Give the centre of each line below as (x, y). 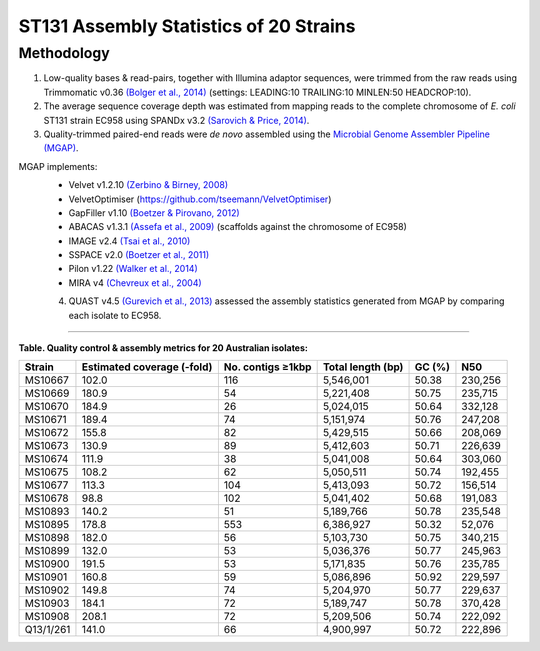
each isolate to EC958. (115, 315)
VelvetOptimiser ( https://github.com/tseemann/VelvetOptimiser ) (200, 199)
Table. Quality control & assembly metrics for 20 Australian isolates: (163, 348)
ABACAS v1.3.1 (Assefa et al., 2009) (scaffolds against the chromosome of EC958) (237, 227)
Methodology (64, 53)
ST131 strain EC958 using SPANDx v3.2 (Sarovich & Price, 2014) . (176, 120)
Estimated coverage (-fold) (147, 367)
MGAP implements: (58, 166)
